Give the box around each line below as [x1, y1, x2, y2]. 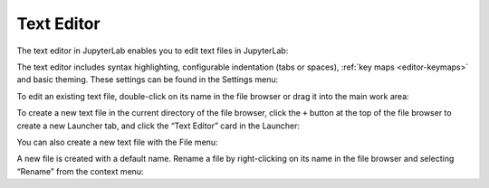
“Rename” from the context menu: [16, 165, 144, 176]
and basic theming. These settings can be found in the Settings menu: [16, 74, 279, 85]
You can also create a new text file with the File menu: [16, 136, 218, 147]
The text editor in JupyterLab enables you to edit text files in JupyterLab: [16, 45, 289, 56]
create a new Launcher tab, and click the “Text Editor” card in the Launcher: [16, 120, 301, 131]
